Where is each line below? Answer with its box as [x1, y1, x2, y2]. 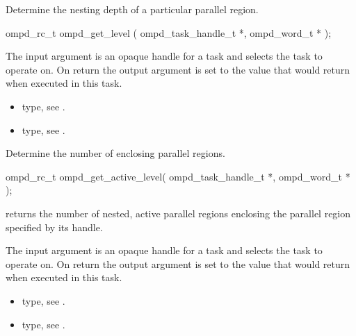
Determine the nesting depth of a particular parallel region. [6, 2, 259, 16]
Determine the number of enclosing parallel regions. [6, 146, 225, 160]
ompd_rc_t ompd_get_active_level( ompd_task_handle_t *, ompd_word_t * [6, 169, 350, 183]
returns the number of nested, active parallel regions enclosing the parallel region [6, 205, 351, 220]
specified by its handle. [6, 219, 103, 234]
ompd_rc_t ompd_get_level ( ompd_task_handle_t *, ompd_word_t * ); [6, 25, 332, 40]
